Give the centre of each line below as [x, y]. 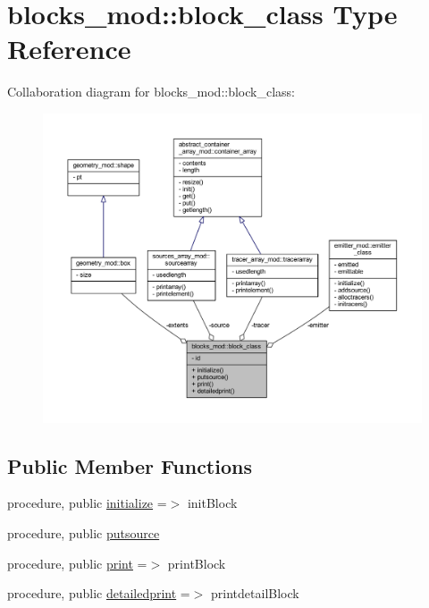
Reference [69, 49]
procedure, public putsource [84, 533]
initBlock [212, 503]
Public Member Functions [130, 465]
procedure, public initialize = [87, 503]
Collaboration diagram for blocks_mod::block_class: [151, 92]
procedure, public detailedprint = [99, 593]
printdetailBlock [255, 593]
